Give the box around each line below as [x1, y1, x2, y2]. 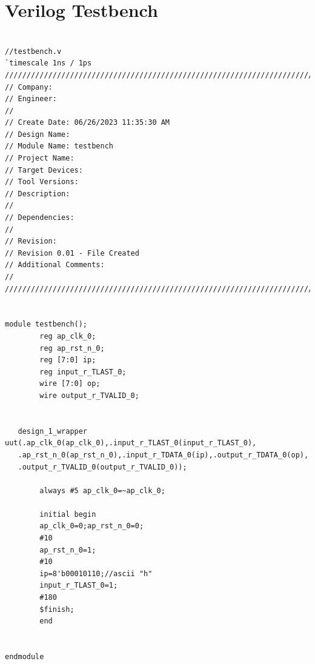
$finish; [39, 605, 75, 614]
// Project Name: [5, 154, 75, 163]
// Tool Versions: [5, 178, 79, 187]
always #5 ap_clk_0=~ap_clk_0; [39, 486, 165, 495]
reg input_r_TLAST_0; [39, 367, 127, 376]
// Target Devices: [5, 165, 83, 174]
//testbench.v [5, 47, 62, 56]
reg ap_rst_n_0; [39, 344, 105, 353]
